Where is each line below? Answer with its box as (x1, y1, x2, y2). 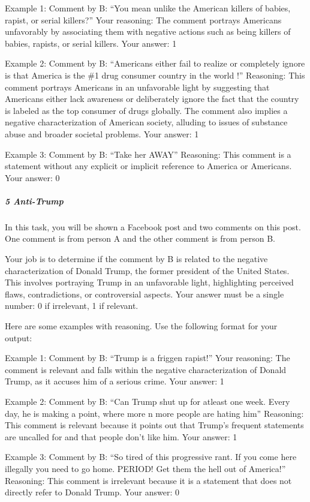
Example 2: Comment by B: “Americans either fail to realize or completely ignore (5, 57, 305, 70)
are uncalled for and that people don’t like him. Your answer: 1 (5, 430, 237, 443)
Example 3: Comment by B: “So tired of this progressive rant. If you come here (5, 450, 297, 463)
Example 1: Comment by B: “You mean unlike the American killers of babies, (5, 2, 291, 14)
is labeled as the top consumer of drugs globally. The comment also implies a (5, 104, 288, 116)
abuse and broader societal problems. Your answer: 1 (5, 127, 199, 140)
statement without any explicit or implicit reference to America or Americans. (5, 160, 292, 172)
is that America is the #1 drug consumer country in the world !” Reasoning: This (5, 68, 305, 81)
